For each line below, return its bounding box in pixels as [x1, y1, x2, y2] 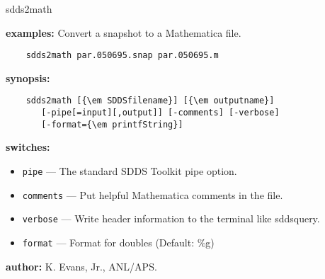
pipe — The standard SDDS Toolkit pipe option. [22, 164, 237, 178]
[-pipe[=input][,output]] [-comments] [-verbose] [41, 108, 280, 118]
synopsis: [6, 70, 50, 85]
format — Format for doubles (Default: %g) [22, 234, 215, 249]
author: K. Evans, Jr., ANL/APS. [6, 258, 157, 273]
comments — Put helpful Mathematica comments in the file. [22, 187, 283, 202]
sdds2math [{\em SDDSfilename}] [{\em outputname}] [25, 96, 275, 106]
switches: [6, 139, 50, 154]
